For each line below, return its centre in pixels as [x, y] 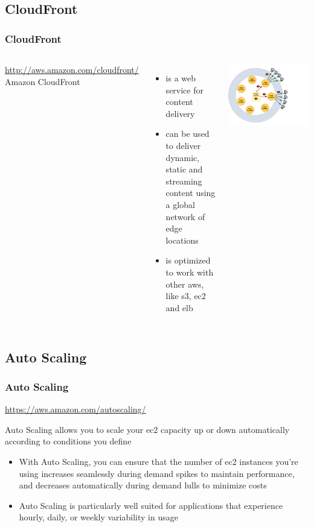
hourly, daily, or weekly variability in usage [98, 517]
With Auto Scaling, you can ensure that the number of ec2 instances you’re [159, 462]
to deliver [183, 145]
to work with [190, 272]
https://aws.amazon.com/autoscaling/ [75, 409]
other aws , [185, 284]
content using [191, 193]
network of [185, 216]
